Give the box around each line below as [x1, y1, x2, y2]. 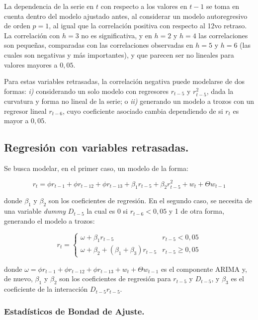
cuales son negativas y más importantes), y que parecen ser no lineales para [4, 49, 234, 60]
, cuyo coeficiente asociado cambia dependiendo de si [63, 105, 223, 116]
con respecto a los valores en [100, 1, 187, 11]
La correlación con [4, 30, 60, 40]
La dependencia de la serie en [4, 1, 94, 11]
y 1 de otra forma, [169, 206, 225, 216]
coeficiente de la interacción [4, 284, 88, 294]
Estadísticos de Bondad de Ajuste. [4, 305, 145, 317]
